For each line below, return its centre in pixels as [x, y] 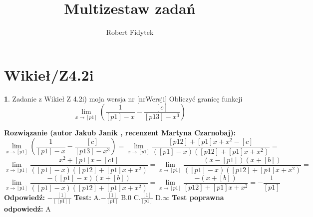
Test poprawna [198, 197]
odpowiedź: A [27, 209]
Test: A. [87, 197]
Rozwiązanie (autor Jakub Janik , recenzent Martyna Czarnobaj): [120, 133]
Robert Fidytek [130, 32]
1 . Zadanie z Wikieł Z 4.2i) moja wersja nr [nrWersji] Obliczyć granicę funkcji [123, 98]
